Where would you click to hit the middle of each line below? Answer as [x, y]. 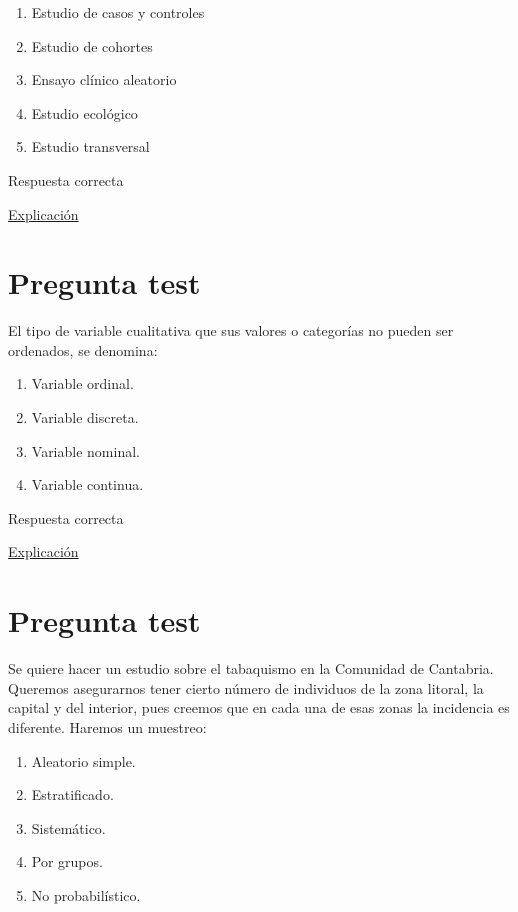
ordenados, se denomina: [83, 349]
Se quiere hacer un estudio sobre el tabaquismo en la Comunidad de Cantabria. [251, 668]
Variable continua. [87, 484]
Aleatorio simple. [83, 760]
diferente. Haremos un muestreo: [107, 726]
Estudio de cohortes [92, 45]
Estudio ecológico [84, 112]
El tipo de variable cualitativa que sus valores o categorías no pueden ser [231, 330]
